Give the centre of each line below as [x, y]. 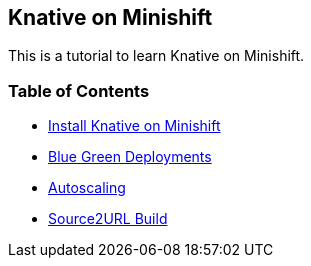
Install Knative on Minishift [134, 126]
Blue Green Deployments [130, 157]
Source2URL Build [108, 219]
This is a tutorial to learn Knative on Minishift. [156, 56]
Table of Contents [79, 90]
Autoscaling [87, 188]
